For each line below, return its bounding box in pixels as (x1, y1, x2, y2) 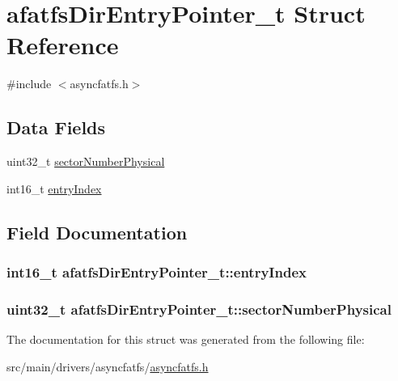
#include (6, 75, 52, 92)
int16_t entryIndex (6, 180, 102, 197)
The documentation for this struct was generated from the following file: (6, 331, 365, 348)
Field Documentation (6, 219, 188, 244)
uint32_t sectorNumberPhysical (6, 153, 165, 170)
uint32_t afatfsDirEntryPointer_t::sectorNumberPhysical (6, 298, 392, 319)
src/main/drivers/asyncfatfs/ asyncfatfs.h (6, 358, 209, 375)
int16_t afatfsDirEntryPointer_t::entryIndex (6, 262, 307, 282)
